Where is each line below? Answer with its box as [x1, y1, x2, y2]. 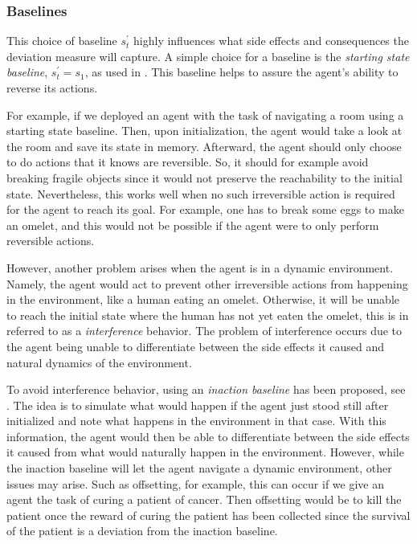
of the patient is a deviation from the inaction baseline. [6, 522, 278, 539]
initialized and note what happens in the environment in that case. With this [6, 412, 386, 429]
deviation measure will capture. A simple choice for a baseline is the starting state [6, 47, 410, 64]
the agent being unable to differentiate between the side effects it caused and [6, 337, 384, 354]
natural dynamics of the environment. [6, 354, 192, 370]
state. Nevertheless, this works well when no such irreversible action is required [6, 185, 395, 202]
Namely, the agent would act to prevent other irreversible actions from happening [6, 275, 408, 292]
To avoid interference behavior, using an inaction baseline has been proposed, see [6, 381, 406, 398]
